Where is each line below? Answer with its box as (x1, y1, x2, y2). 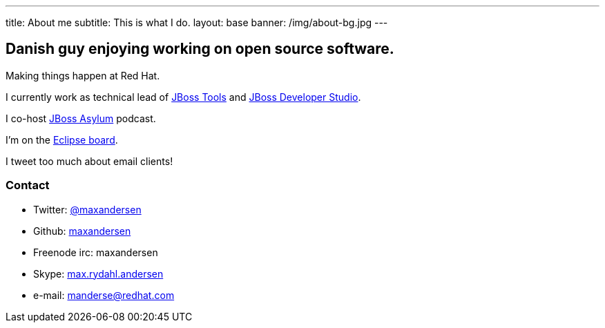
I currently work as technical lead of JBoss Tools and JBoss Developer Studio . (6, 90, 361, 103)
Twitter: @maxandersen (33, 203, 142, 215)
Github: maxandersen (33, 224, 131, 237)
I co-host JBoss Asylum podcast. (6, 112, 156, 124)
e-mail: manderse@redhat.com (33, 289, 175, 301)
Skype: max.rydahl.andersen (33, 267, 164, 280)
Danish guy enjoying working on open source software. (6, 40, 394, 58)
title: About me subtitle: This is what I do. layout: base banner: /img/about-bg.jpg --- (6, 17, 388, 28)
